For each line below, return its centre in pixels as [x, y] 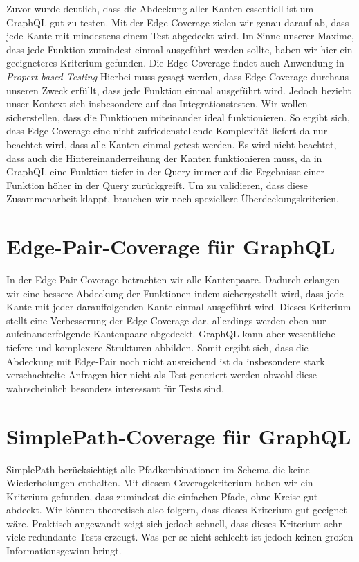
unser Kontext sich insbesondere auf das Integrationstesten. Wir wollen [157, 104]
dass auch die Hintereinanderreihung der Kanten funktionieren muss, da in [164, 158]
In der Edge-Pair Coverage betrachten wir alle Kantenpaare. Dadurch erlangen [173, 280]
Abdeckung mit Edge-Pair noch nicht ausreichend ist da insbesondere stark [166, 361]
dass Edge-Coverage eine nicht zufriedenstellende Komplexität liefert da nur [167, 131]
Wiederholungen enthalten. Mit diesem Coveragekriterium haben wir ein [160, 483]
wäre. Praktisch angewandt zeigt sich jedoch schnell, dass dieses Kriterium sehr [174, 523]
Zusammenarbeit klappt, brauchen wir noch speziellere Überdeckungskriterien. [173, 199]
